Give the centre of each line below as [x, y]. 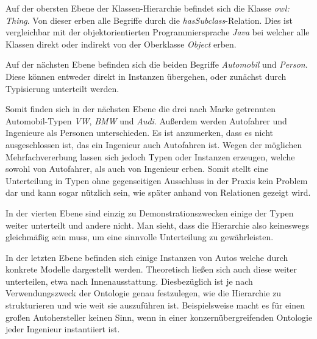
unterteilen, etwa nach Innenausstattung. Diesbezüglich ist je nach [129, 281]
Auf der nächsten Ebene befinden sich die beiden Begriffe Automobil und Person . [157, 64]
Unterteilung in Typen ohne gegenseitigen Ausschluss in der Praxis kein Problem [157, 180]
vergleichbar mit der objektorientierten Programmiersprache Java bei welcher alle [158, 32]
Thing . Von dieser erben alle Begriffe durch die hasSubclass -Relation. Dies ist [149, 20]
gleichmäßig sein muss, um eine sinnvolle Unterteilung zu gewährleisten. [140, 237]
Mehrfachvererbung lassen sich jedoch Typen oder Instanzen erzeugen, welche [150, 156]
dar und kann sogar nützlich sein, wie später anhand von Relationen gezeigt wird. [158, 192]
